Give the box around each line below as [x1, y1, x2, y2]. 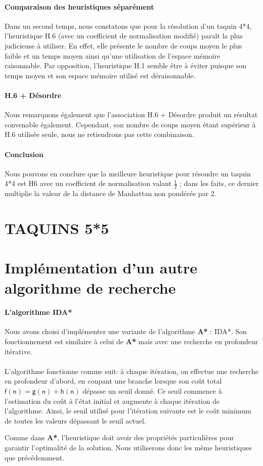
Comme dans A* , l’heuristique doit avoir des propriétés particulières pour [5, 432, 234, 443]
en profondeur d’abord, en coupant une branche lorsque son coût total [5, 376, 222, 386]
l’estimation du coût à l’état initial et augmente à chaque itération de [5, 395, 220, 406]
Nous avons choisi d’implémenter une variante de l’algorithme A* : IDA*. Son [5, 326, 247, 337]
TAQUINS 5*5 [5, 217, 109, 238]
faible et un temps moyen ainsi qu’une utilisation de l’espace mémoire [5, 50, 221, 61]
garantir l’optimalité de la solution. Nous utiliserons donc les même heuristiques [5, 442, 252, 453]
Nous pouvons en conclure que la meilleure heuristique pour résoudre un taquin [5, 168, 251, 178]
